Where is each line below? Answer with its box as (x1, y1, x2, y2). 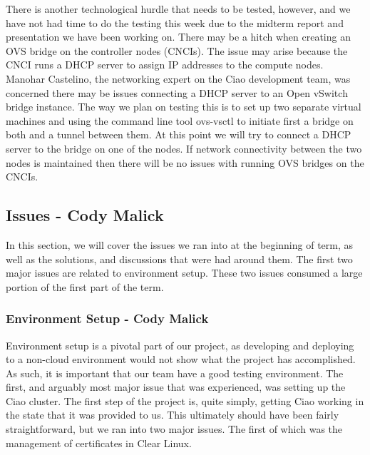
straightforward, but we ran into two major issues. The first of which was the (6, 421, 343, 436)
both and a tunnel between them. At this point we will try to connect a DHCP (6, 127, 351, 142)
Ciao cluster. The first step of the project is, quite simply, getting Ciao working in (6, 393, 364, 408)
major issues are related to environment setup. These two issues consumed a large (6, 265, 363, 280)
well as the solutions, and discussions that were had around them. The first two (6, 251, 353, 266)
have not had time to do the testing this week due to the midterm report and (6, 15, 344, 30)
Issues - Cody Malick (6, 204, 164, 226)
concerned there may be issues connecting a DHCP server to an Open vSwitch (6, 85, 348, 100)
